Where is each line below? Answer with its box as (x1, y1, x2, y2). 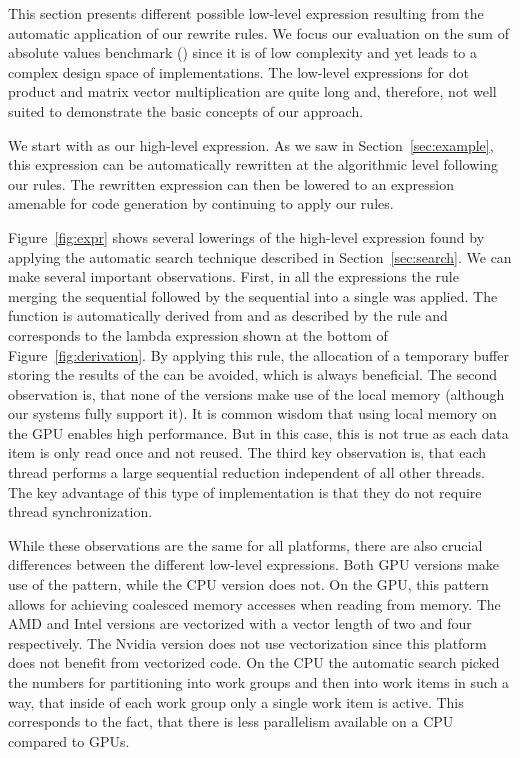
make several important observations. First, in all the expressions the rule (8, 266, 459, 287)
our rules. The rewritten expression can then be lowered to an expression (8, 173, 454, 194)
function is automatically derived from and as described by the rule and (8, 305, 448, 326)
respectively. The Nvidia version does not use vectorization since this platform (8, 632, 487, 653)
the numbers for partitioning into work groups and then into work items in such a (8, 672, 510, 692)
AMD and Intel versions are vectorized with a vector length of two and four (8, 613, 472, 634)
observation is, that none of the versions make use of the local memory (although (8, 383, 505, 404)
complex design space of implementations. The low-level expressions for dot (8, 61, 469, 82)
